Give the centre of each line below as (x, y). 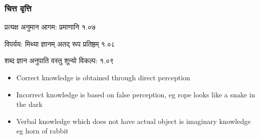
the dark (29, 104)
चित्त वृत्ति (18, 8)
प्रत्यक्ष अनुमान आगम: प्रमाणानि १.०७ (50, 27)
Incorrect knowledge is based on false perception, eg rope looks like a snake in (136, 94)
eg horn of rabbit (42, 131)
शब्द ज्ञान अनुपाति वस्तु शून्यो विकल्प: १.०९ (59, 60)
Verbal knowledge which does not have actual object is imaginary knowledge (134, 121)
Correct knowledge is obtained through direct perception (103, 77)
